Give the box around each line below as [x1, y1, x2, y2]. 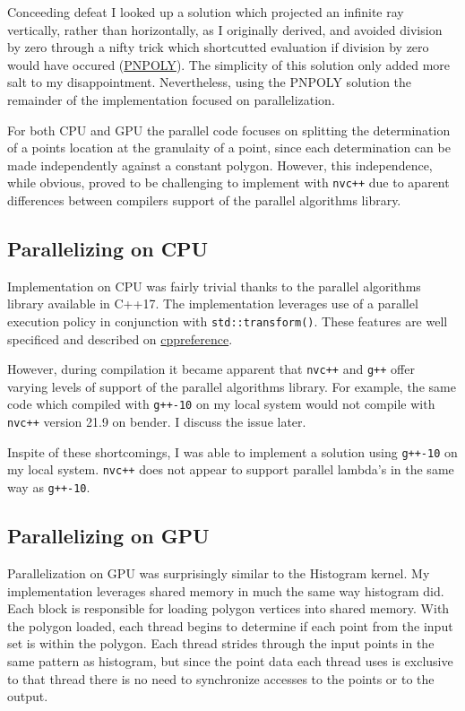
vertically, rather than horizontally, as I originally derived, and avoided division [7, 20, 443, 39]
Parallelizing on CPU [7, 234, 209, 262]
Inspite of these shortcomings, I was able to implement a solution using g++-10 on [7, 442, 458, 461]
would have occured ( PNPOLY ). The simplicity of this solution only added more [7, 55, 451, 74]
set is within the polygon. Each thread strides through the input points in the [7, 634, 435, 653]
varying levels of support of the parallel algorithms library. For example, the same [7, 377, 456, 395]
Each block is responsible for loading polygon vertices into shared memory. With [7, 599, 450, 618]
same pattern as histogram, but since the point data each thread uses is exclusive [7, 651, 453, 670]
